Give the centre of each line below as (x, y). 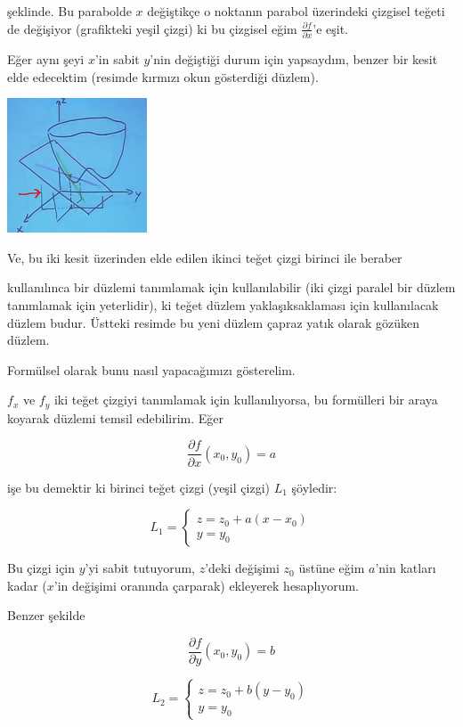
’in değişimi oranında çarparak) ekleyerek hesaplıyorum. (207, 585)
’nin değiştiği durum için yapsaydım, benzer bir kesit (294, 58)
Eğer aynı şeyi (46, 58)
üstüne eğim (332, 568)
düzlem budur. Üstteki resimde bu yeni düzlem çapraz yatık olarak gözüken (214, 322)
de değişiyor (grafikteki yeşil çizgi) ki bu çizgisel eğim (152, 28)
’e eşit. (330, 28)
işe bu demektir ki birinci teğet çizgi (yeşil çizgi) (138, 487)
